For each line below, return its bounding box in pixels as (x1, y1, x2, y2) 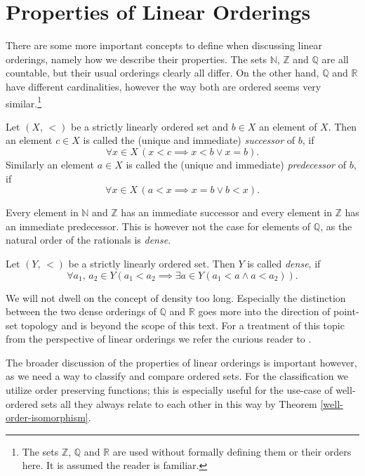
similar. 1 (6, 93, 42, 110)
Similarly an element (6, 157, 95, 171)
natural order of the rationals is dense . (6, 232, 171, 247)
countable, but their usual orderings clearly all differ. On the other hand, (6, 65, 319, 80)
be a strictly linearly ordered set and (71, 119, 228, 133)
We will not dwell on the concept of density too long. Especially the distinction (6, 290, 346, 305)
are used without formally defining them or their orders (112, 444, 352, 458)
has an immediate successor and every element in (121, 205, 332, 220)
